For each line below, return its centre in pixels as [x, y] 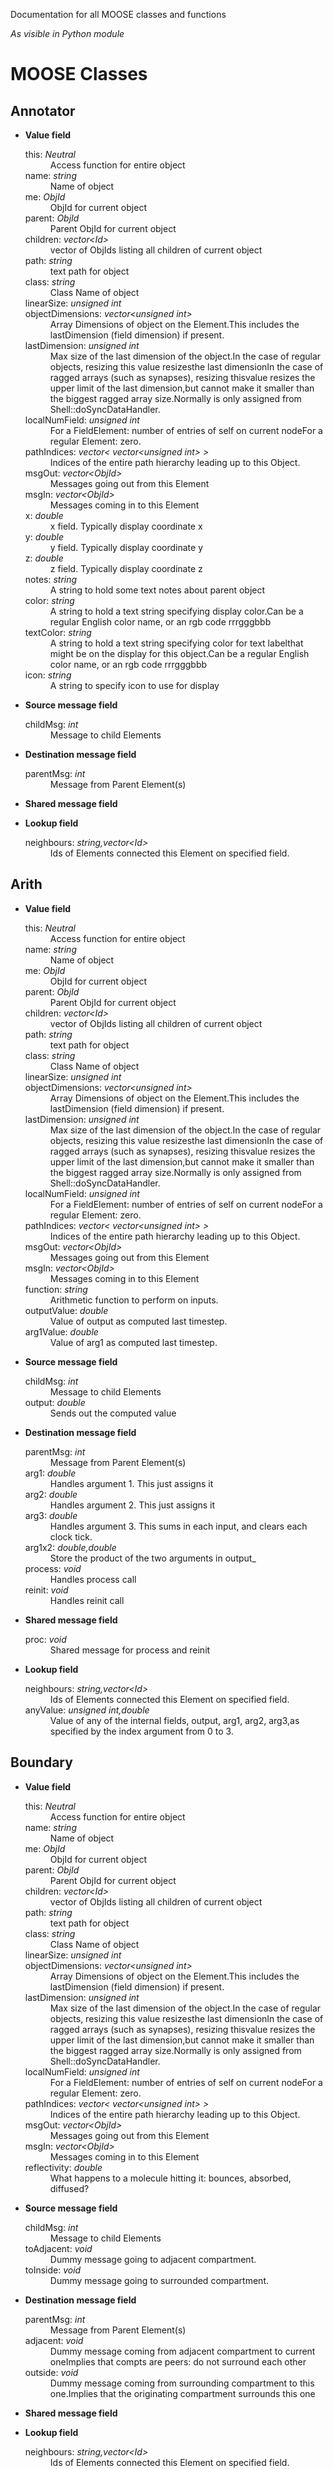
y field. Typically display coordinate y [126, 547]
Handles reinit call [87, 1600]
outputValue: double [66, 1310]
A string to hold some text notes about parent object [157, 590]
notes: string [51, 579]
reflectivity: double [63, 2167]
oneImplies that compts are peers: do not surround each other [178, 2361]
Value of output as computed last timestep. [138, 1321]
